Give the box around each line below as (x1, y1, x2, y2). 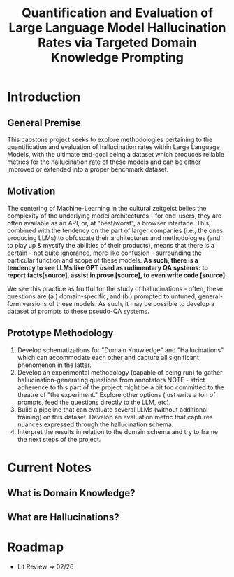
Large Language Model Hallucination (8, 20, 226, 36)
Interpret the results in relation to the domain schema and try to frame (17, 427, 219, 436)
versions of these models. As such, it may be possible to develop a (22, 299, 215, 307)
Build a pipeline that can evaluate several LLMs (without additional (17, 405, 208, 414)
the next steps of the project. (17, 435, 101, 443)
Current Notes (7, 459, 92, 475)
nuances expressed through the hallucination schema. (17, 420, 174, 429)
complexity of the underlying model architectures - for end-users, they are (7, 211, 222, 220)
